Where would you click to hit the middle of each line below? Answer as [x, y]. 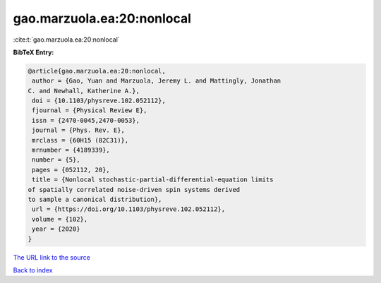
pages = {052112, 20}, [71, 170]
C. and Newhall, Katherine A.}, [84, 91]
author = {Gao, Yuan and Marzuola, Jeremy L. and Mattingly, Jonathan [157, 81]
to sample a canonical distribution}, [95, 199]
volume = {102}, [60, 219]
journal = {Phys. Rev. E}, [78, 130]
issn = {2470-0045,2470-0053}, [86, 120]
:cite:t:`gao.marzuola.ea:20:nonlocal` [66, 40]
